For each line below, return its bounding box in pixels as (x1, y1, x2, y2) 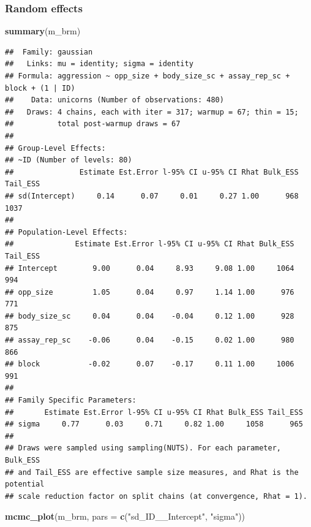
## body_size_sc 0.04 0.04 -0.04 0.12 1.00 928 (5, 311, 294, 320)
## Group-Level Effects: (5, 143, 106, 153)
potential (5, 480, 45, 489)
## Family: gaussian (5, 47, 93, 56)
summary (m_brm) (5, 25, 81, 37)
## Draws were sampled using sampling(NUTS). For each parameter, (5, 444, 282, 453)
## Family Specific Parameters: (5, 396, 137, 405)
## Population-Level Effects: (5, 227, 128, 237)
